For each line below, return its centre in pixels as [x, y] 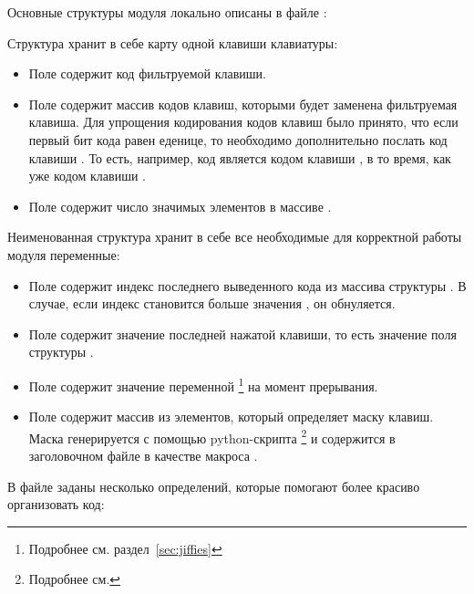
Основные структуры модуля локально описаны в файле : [167, 12]
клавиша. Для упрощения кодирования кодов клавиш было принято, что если [243, 122]
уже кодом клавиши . [87, 176]
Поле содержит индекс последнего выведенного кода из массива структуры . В [247, 285]
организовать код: [56, 504]
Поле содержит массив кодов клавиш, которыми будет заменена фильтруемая [243, 104]
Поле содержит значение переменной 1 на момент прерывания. [203, 384]
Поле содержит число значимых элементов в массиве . [180, 206]
